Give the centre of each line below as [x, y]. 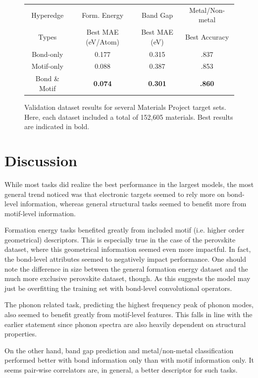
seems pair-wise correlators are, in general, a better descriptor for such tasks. [121, 370]
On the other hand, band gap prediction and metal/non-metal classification [119, 350]
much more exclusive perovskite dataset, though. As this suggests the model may [128, 278]
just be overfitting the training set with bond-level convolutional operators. [118, 288]
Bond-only [48, 54]
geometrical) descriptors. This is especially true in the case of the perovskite [120, 239]
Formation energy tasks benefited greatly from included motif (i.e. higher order [125, 230]
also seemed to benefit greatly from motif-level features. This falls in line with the [129, 314]
